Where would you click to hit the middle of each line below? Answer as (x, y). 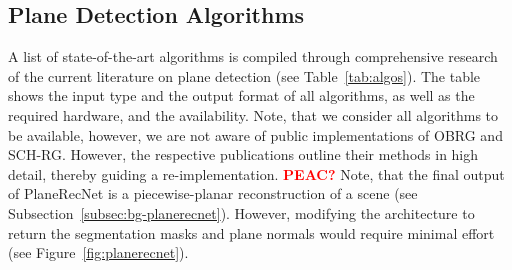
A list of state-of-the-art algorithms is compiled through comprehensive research (253, 56)
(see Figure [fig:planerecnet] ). (98, 252)
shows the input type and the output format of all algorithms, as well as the (241, 95)
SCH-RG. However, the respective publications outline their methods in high (243, 154)
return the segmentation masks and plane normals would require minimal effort (251, 232)
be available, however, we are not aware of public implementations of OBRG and (255, 134)
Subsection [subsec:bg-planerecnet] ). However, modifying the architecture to (241, 212)
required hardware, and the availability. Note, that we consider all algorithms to (253, 114)
